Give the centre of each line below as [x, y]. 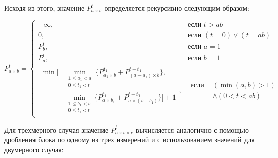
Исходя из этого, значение [44, 8]
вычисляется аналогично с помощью [192, 129]
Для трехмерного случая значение [56, 129]
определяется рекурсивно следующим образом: [177, 8]
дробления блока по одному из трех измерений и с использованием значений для [129, 139]
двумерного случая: [34, 149]
